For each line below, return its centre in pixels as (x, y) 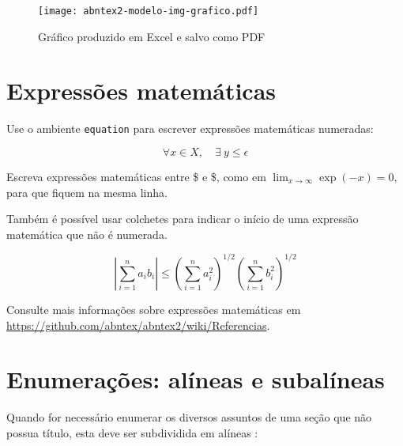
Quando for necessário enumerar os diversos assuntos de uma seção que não (189, 417)
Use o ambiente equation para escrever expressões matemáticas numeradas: (190, 129)
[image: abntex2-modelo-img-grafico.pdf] (149, 11)
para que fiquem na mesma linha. (87, 192)
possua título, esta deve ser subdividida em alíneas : (132, 432)
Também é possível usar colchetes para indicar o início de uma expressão (183, 219)
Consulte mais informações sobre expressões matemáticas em (154, 309)
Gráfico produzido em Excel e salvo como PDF (152, 36)
